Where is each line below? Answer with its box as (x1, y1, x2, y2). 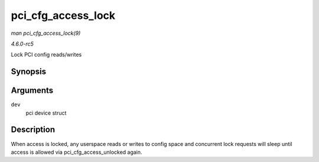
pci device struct (25, 109, 67, 116)
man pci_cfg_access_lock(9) (11, 30, 81, 37)
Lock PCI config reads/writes (11, 51, 82, 59)
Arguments (11, 86, 54, 96)
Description (11, 125, 56, 135)
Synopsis (11, 67, 47, 77)
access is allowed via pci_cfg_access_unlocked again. (11, 148, 142, 155)
